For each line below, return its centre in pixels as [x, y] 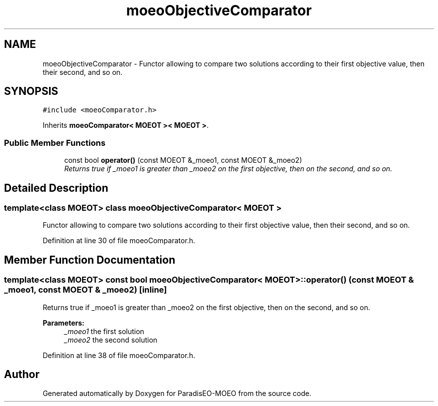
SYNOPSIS [31, 91]
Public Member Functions [55, 143]
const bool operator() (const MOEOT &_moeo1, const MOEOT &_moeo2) [183, 160]
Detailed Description [56, 188]
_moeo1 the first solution [104, 331]
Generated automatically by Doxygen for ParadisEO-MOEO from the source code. [177, 394]
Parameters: [63, 323]
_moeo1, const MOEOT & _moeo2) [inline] [85, 290]
